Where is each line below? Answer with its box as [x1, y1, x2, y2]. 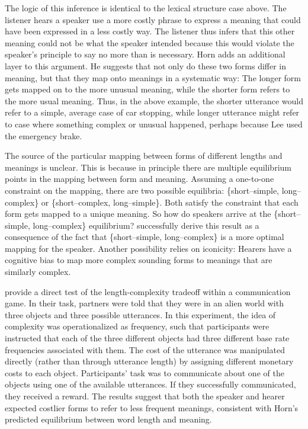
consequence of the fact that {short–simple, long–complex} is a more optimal [5, 230, 284, 243]
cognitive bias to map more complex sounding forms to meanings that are [5, 254, 272, 266]
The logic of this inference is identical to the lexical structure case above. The [5, 2, 287, 14]
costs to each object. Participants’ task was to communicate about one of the [5, 366, 284, 379]
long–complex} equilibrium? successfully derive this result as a [33, 219, 259, 231]
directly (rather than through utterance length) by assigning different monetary [5, 355, 294, 367]
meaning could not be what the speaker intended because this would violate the [5, 36, 294, 49]
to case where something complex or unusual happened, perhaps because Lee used [5, 117, 303, 130]
